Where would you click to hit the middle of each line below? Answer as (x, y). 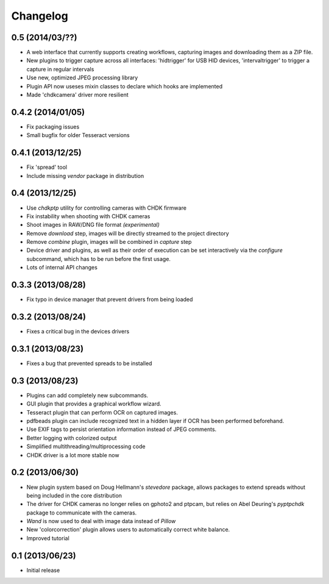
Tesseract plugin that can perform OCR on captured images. (102, 412)
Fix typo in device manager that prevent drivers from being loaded (110, 299)
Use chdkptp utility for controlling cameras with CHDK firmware (107, 208)
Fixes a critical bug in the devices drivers (78, 332)
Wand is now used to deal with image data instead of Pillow (101, 521)
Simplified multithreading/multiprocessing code (86, 447)
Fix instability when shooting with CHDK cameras (88, 216)
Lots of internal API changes (62, 268)
